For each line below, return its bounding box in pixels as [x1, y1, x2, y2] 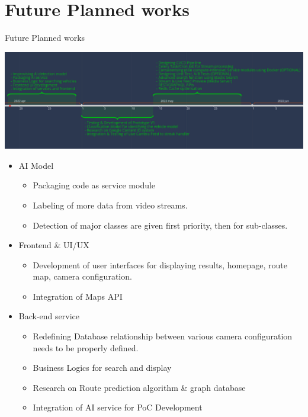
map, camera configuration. [33, 270, 132, 283]
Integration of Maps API [33, 290, 123, 302]
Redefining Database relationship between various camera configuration [33, 330, 293, 342]
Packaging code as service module [33, 179, 156, 191]
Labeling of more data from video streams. [33, 198, 188, 211]
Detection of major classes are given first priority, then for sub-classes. [33, 219, 288, 231]
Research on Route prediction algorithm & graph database [33, 381, 246, 393]
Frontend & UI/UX [18, 239, 89, 251]
